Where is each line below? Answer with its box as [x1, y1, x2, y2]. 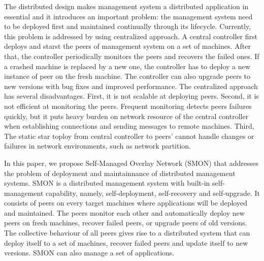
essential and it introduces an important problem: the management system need [4, 11, 253, 21]
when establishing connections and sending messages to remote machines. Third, [4, 121, 254, 131]
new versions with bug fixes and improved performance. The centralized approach [4, 80, 258, 91]
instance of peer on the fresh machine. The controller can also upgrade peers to [4, 71, 251, 81]
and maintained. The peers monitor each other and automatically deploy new [4, 207, 245, 218]
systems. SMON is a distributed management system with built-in [4, 178, 210, 188]
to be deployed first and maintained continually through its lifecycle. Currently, [4, 21, 251, 32]
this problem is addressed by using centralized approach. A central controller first [4, 31, 257, 41]
